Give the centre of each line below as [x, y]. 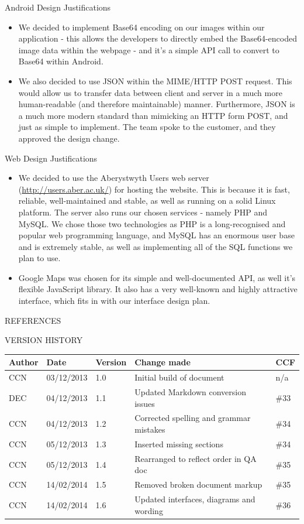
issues [145, 403]
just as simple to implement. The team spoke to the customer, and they [147, 127]
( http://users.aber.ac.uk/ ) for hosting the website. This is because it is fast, [154, 189]
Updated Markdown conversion [190, 392]
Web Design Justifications [51, 158]
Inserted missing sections [179, 443]
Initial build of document [179, 377]
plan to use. [39, 258]
